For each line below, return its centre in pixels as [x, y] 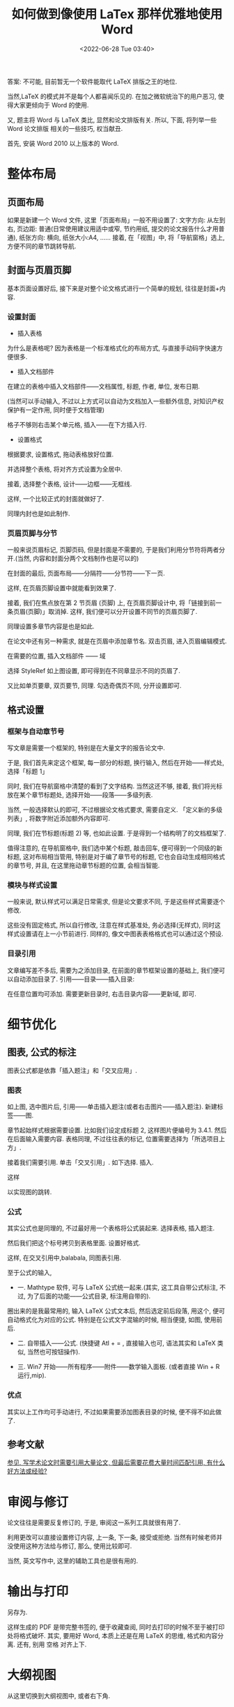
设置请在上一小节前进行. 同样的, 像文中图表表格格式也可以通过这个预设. [121, 934]
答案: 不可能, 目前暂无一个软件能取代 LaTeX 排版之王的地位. [92, 82]
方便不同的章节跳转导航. [42, 246]
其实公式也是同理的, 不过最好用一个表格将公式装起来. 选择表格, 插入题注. [111, 1228]
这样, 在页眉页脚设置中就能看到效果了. [62, 588]
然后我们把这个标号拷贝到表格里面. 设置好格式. [74, 1243]
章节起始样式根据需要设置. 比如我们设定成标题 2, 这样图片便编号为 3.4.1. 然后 [117, 1130]
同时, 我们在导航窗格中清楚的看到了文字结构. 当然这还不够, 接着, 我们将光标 [115, 786]
